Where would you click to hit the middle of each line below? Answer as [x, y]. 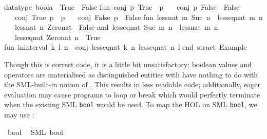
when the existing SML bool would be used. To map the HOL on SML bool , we [131, 104]
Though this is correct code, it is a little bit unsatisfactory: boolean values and [128, 64]
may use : [19, 114]
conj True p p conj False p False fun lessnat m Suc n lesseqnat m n [139, 17]
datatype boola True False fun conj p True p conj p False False [122, 7]
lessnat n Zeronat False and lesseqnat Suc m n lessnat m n [116, 27]
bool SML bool [35, 132]
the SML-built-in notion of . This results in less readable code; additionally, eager [132, 84]
